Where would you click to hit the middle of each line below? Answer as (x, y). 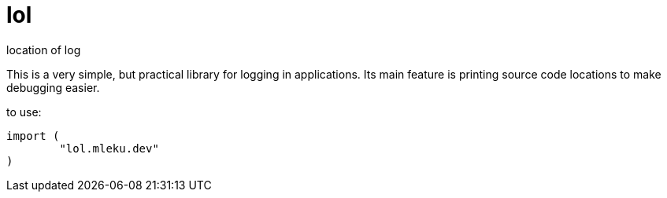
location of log (44, 49)
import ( (33, 136)
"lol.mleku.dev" (109, 148)
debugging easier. (53, 87)
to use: (24, 112)
